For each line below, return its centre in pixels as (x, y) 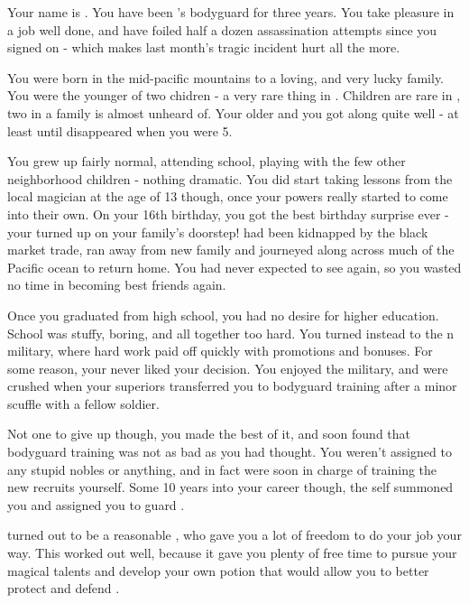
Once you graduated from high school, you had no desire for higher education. (223, 315)
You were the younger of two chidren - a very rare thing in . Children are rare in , (234, 95)
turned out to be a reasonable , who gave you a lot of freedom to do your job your (234, 535)
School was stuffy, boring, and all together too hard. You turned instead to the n (231, 333)
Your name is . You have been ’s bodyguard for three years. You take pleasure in (231, 12)
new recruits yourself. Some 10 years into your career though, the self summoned (230, 487)
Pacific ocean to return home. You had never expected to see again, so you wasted (234, 267)
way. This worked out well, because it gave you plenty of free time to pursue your (232, 553)
